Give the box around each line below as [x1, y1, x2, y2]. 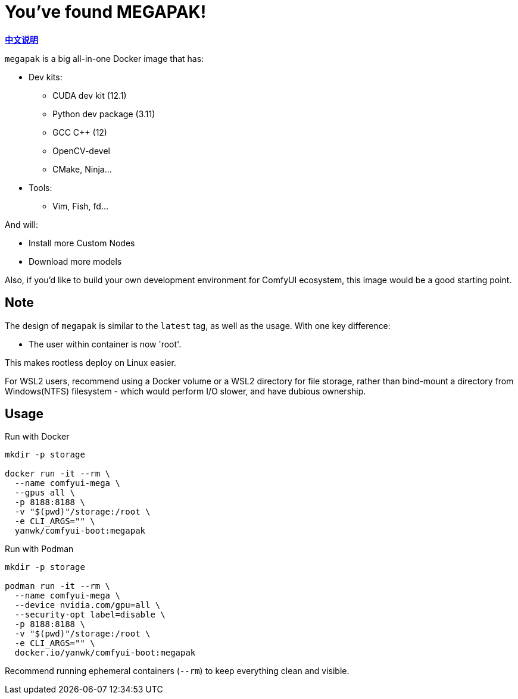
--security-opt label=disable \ [14, 610, 166, 620]
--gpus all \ [14, 488, 76, 498]
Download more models [29, 256, 122, 267]
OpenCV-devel [52, 145, 110, 156]
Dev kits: [29, 71, 63, 82]
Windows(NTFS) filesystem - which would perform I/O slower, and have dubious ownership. [5, 385, 366, 396]
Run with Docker [5, 431, 70, 442]
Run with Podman [5, 544, 74, 554]
